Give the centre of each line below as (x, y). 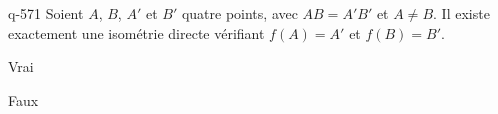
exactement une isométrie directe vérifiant (136, 32)
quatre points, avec (239, 13)
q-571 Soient (46, 13)
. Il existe (461, 13)
